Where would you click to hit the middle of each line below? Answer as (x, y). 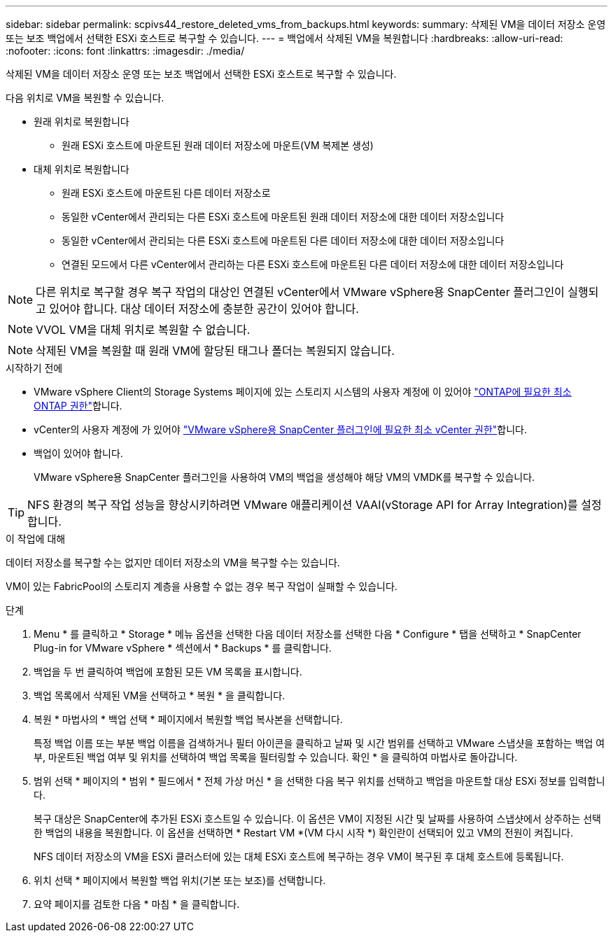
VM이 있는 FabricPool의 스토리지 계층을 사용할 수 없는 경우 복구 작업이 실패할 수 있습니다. (202, 586)
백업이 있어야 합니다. (78, 453)
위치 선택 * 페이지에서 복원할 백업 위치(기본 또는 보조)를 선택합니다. (180, 880)
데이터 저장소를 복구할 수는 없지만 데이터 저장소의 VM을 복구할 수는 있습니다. (173, 562)
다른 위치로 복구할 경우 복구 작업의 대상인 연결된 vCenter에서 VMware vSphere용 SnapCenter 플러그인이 (300, 292)
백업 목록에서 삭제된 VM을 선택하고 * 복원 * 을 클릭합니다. (160, 695)
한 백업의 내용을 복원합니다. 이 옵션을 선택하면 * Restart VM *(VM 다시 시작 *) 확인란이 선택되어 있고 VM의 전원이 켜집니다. (303, 833)
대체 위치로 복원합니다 (82, 169)
